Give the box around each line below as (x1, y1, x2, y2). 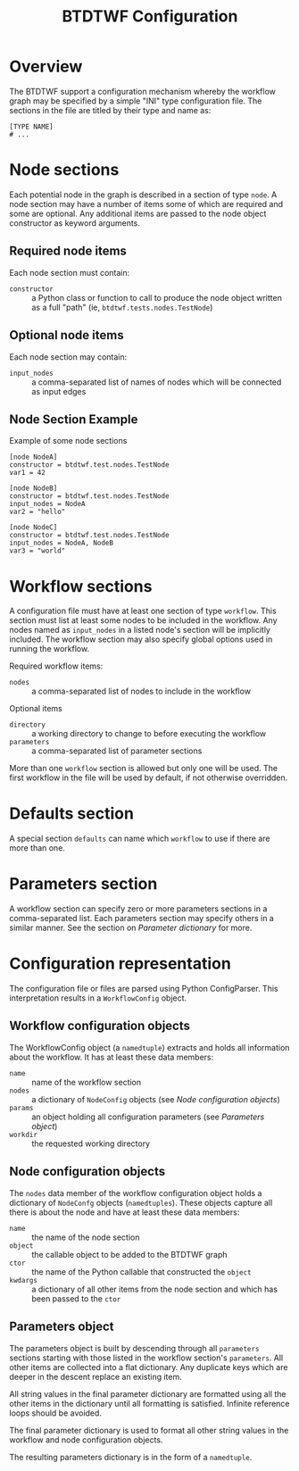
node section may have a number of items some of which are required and (9, 198, 284, 209)
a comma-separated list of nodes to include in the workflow (31, 686, 252, 697)
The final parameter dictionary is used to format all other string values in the (9, 1425, 289, 1435)
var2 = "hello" (9, 507, 66, 517)
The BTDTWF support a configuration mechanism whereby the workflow (9, 86, 277, 96)
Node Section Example (9, 411, 138, 427)
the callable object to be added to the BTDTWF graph (31, 1249, 228, 1259)
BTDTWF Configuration (62, 6, 238, 27)
